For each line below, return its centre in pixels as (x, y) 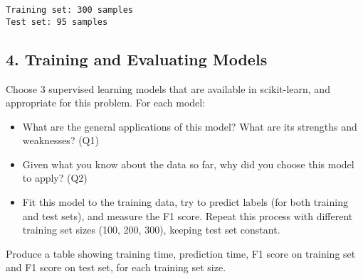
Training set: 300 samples (69, 10)
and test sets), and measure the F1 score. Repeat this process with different (188, 215)
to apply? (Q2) (55, 178)
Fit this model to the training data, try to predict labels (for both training (185, 202)
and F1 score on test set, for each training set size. (116, 267)
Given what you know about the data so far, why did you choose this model (188, 164)
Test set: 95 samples (57, 22)
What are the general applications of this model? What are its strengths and (190, 126)
